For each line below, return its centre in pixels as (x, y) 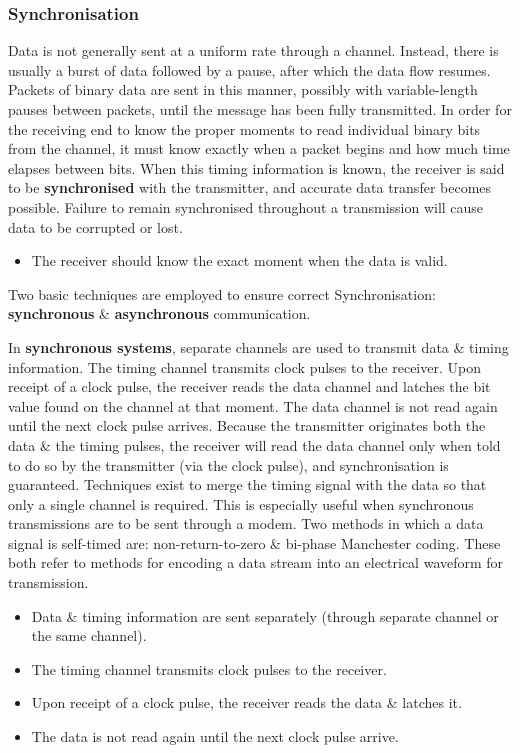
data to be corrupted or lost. (95, 226)
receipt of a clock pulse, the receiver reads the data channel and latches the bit (249, 386)
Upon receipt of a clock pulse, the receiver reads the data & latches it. (246, 702)
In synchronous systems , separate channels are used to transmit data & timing (258, 346)
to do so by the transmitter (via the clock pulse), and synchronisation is (228, 464)
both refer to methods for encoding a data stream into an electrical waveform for (256, 562)
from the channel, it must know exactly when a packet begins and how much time (259, 148)
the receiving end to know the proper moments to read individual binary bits (244, 128)
